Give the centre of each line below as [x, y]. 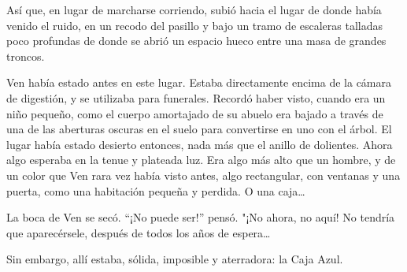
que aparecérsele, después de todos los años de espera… [139, 232]
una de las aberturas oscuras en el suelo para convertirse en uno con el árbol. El [199, 129]
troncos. [26, 56]
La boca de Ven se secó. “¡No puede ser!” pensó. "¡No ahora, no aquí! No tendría [201, 217]
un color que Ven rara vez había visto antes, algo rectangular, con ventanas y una [203, 175]
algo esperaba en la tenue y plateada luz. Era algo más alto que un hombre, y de [201, 160]
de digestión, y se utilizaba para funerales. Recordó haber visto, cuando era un [196, 97]
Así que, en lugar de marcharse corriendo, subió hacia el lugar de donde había [194, 9]
